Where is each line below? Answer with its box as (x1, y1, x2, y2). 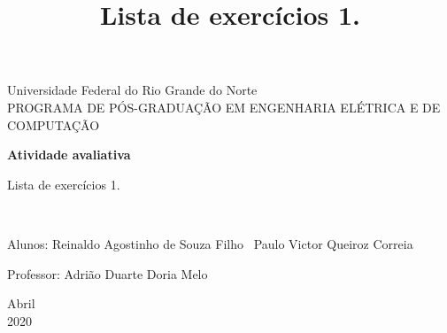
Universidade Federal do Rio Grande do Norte (7, 81, 258, 99)
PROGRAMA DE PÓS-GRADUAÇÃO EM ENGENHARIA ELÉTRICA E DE (7, 97, 441, 116)
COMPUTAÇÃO (7, 115, 100, 134)
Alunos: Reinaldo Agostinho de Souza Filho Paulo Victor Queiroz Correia (7, 234, 413, 252)
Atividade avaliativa (7, 145, 131, 164)
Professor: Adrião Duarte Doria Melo (7, 264, 208, 283)
